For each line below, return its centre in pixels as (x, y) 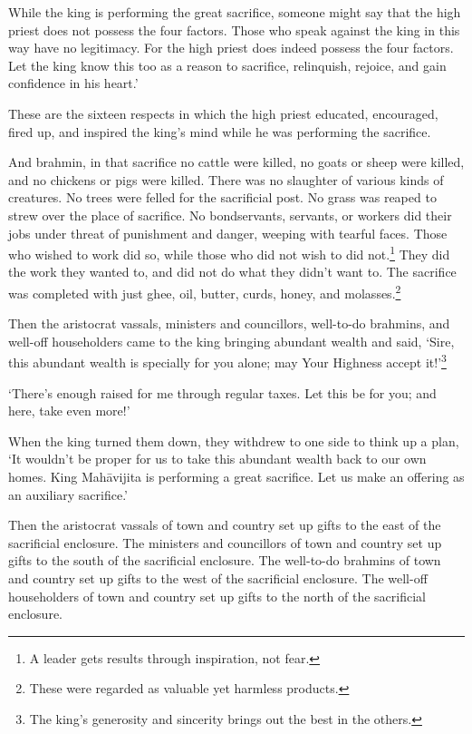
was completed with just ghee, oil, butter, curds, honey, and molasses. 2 (205, 291)
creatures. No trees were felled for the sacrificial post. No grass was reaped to (222, 197)
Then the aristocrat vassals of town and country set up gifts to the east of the (225, 525)
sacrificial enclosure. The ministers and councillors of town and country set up (225, 542)
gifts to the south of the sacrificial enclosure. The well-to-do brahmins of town (225, 560)
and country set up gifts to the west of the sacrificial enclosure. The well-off (218, 578)
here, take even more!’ (69, 411)
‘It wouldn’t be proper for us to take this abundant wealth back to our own (217, 459)
